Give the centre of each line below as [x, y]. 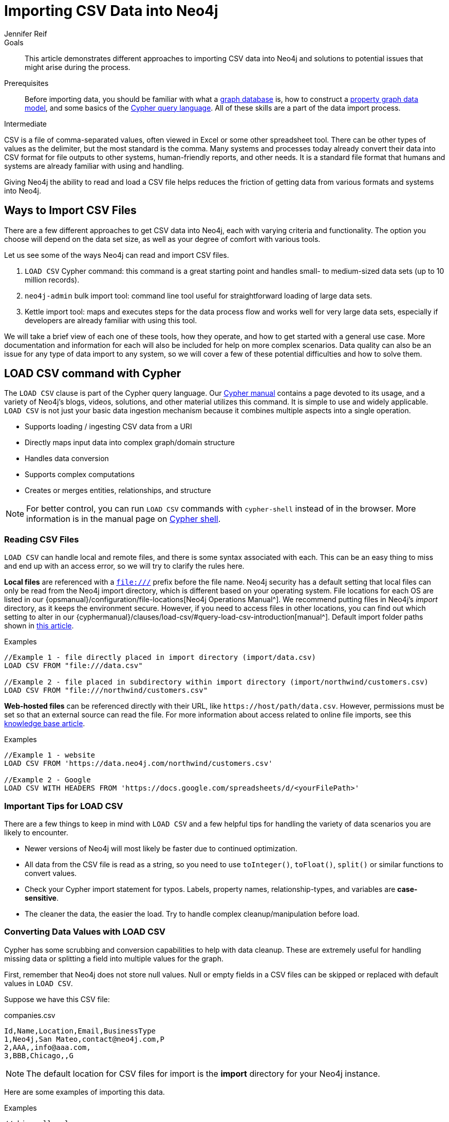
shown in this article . [39, 626]
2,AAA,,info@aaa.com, [48, 1047]
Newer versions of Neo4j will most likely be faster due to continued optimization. [161, 848]
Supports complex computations [80, 475]
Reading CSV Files [42, 539]
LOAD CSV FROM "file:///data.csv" [73, 666]
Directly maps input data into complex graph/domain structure [130, 443]
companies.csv [30, 1015]
